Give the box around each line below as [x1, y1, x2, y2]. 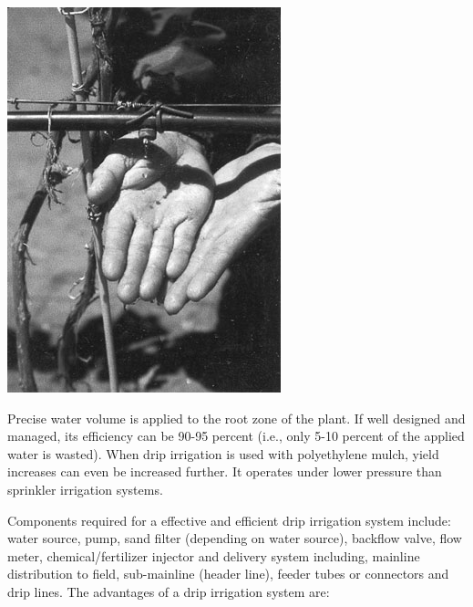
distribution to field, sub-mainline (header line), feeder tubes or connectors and [7, 564, 449, 583]
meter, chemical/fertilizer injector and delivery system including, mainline [7, 546, 420, 565]
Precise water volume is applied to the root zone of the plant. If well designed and [7, 408, 466, 427]
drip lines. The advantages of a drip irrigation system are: [7, 581, 330, 601]
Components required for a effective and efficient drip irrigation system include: [7, 510, 451, 529]
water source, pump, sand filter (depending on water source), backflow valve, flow [7, 529, 462, 548]
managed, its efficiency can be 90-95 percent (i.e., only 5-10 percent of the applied [7, 426, 465, 445]
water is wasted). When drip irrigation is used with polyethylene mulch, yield [7, 444, 439, 463]
